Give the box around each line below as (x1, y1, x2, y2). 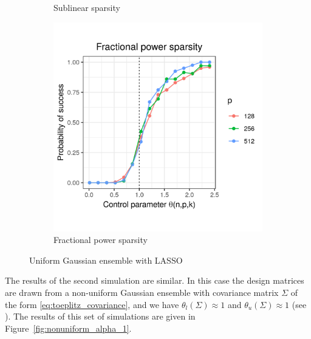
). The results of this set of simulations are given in (5, 310, 196, 323)
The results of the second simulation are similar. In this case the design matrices (5, 274, 304, 287)
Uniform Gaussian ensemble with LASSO (29, 253, 183, 266)
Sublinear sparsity (53, 1, 120, 13)
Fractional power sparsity (53, 233, 148, 246)
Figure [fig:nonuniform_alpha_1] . (5, 321, 132, 334)
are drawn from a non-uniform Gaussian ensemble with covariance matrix (5, 286, 279, 298)
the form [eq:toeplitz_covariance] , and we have (5, 298, 179, 310)
